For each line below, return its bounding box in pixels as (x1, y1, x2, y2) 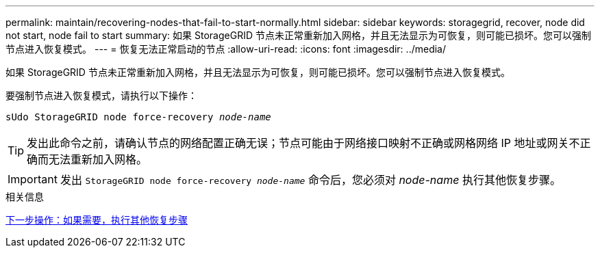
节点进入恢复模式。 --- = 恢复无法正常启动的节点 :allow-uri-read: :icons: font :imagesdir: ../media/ (5, 43, 447, 55)
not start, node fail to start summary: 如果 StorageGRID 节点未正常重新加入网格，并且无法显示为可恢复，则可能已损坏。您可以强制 (5, 29, 591, 41)
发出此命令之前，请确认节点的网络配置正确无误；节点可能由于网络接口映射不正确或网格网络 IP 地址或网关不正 (27, 136, 591, 150)
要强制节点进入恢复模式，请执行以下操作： (5, 90, 197, 101)
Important (8, 172, 58, 186)
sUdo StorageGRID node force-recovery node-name (5, 111, 271, 122)
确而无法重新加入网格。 (27, 152, 148, 166)
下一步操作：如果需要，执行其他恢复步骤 (5, 214, 188, 226)
